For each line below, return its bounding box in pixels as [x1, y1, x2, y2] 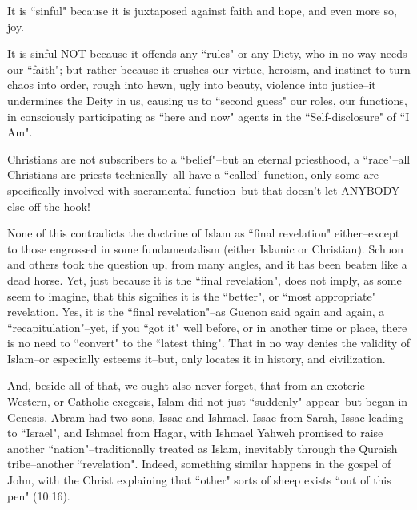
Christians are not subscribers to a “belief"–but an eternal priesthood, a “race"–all [7, 150, 411, 167]
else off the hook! [7, 197, 90, 214]
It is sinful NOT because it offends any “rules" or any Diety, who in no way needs [7, 45, 407, 62]
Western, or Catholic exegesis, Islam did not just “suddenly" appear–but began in [7, 393, 408, 410]
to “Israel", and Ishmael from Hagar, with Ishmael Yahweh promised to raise [7, 424, 383, 441]
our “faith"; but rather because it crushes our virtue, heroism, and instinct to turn [7, 60, 411, 77]
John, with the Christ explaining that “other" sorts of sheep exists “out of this [7, 472, 391, 488]
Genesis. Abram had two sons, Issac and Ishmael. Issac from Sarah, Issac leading [7, 408, 403, 425]
